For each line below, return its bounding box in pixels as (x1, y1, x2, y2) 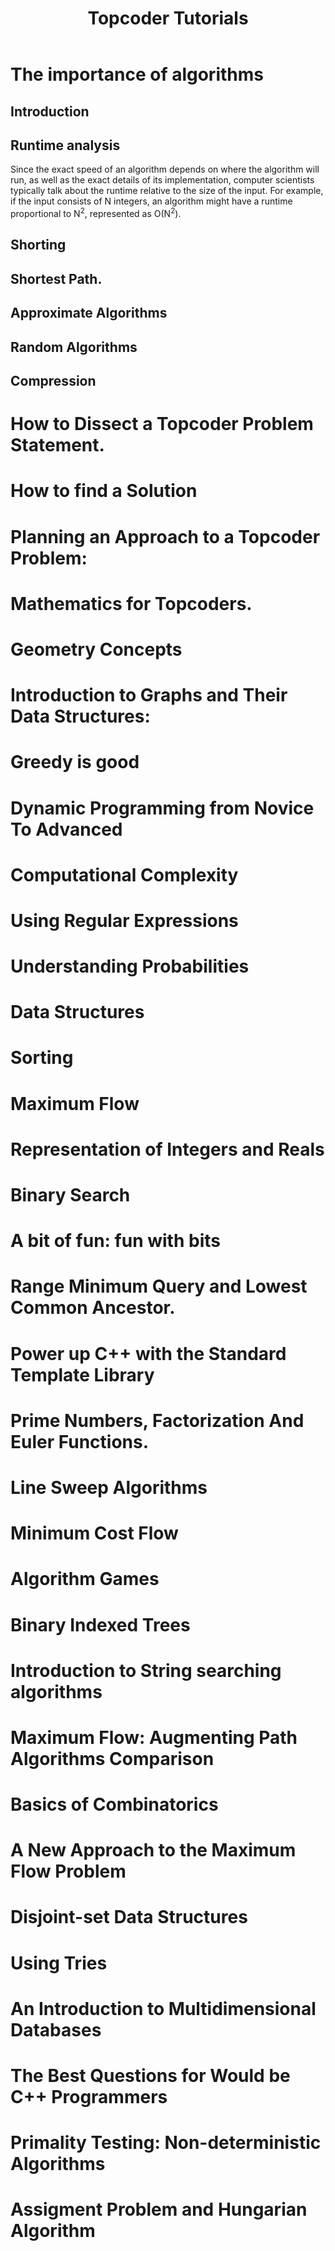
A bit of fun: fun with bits (10, 1230, 221, 1252)
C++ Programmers (10, 2086, 168, 2108)
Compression (10, 373, 97, 389)
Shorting (10, 237, 67, 254)
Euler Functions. (10, 1430, 150, 1453)
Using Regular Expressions (10, 909, 239, 932)
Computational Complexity (10, 863, 239, 886)
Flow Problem (10, 1860, 127, 1883)
